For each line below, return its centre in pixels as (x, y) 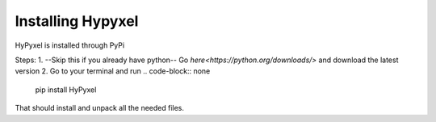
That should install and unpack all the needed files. (100, 108)
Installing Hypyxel (77, 21)
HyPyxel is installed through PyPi (70, 45)
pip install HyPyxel (66, 90)
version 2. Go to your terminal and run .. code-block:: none (113, 71)
